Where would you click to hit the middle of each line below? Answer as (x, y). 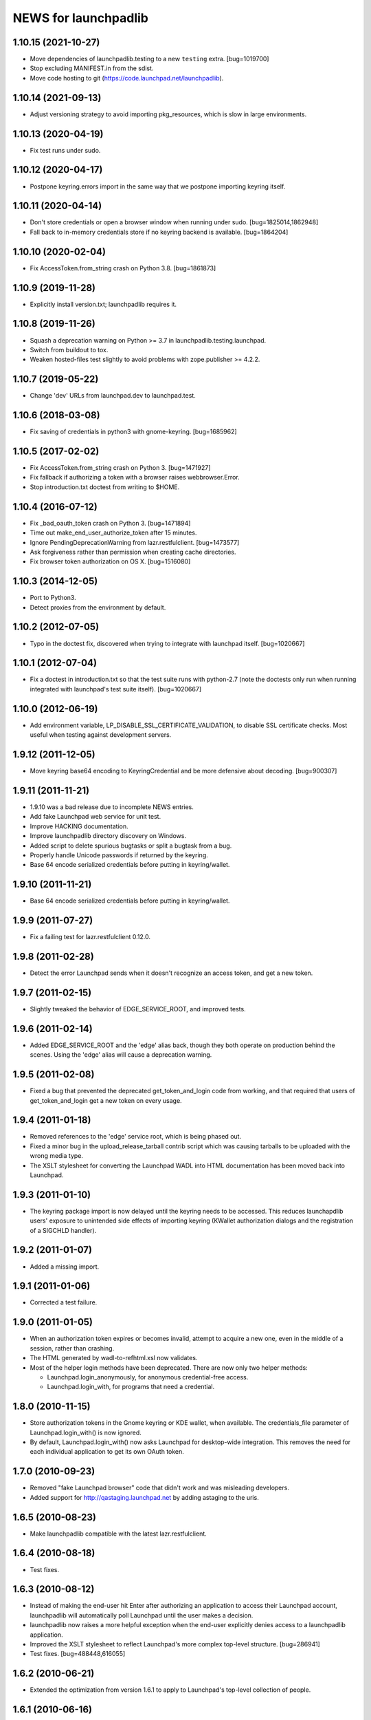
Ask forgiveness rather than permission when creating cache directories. (133, 552)
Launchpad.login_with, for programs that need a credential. (131, 1387)
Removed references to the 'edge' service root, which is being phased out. (136, 1137)
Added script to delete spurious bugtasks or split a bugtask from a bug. (131, 846)
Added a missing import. (65, 1267)
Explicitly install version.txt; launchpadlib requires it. (103, 304)
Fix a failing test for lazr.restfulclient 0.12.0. (90, 937)
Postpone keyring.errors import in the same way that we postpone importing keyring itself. (158, 186)
